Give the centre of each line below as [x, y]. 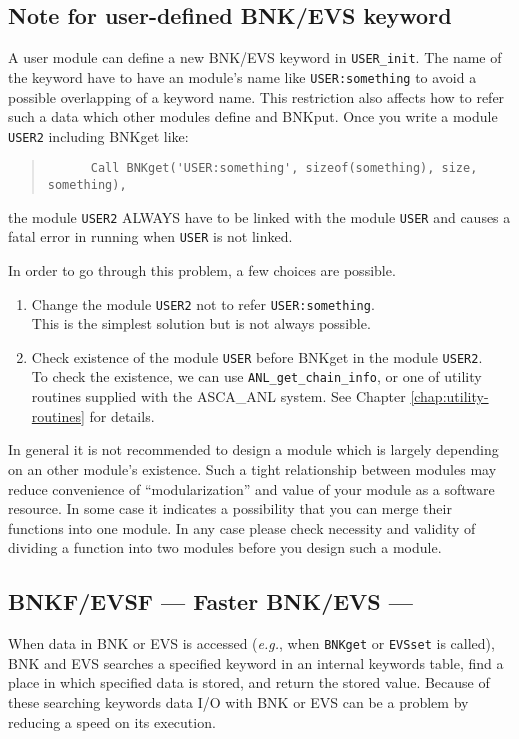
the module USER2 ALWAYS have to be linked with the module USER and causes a [259, 216]
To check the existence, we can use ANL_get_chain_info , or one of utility [256, 376]
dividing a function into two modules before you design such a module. [225, 547]
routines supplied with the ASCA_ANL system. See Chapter [218, 396]
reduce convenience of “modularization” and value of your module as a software [251, 488]
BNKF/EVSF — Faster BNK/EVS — [210, 601]
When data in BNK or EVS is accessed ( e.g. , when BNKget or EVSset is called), [251, 643]
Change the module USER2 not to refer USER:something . [203, 303]
